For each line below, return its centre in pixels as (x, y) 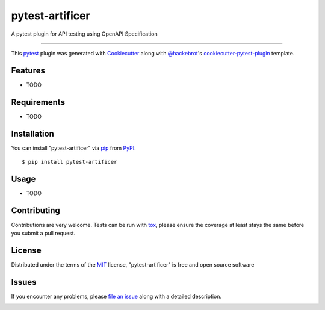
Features (28, 70)
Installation (32, 133)
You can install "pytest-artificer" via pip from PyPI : (73, 148)
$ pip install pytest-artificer (70, 162)
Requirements (38, 102)
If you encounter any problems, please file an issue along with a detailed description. (116, 296)
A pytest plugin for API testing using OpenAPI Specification (84, 34)
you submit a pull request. (43, 233)
